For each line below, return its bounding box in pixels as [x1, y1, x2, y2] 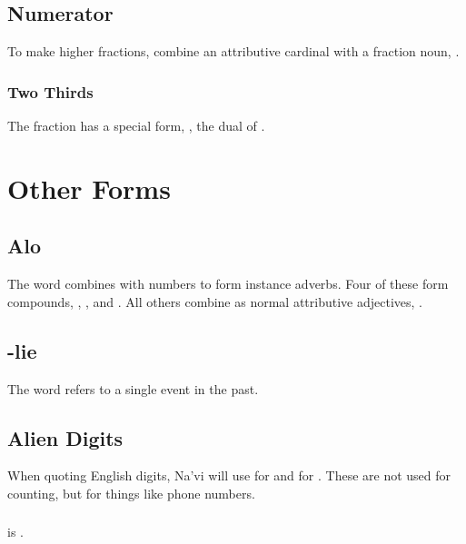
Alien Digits [7, 423, 124, 451]
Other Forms [7, 169, 171, 206]
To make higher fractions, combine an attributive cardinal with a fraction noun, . [7, 42, 460, 61]
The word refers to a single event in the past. [7, 379, 259, 398]
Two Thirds [7, 80, 94, 103]
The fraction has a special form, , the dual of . [7, 116, 265, 135]
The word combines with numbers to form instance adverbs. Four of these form [7, 274, 449, 293]
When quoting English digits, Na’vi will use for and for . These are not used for [7, 466, 451, 485]
